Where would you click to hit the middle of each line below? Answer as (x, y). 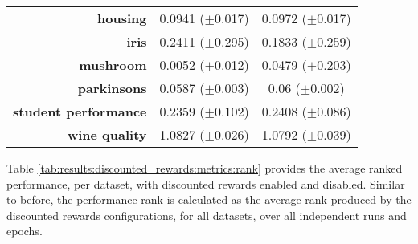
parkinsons (112, 88)
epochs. (25, 231)
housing (122, 18)
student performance (80, 111)
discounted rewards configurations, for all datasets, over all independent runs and (207, 215)
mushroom (113, 65)
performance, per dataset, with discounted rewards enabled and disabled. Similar (206, 183)
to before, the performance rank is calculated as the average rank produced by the (209, 199)
